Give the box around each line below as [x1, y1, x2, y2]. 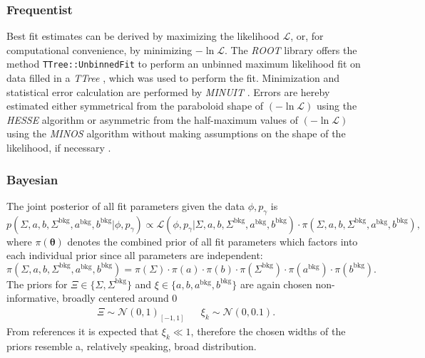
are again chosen [240, 276, 312, 291]
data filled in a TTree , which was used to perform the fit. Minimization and [6, 70, 340, 85]
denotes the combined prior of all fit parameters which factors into [67, 233, 358, 248]
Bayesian [6, 170, 58, 188]
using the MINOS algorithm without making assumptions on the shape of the [6, 126, 346, 141]
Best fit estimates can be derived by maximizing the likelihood [6, 28, 280, 43]
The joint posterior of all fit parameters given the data [6, 198, 245, 213]
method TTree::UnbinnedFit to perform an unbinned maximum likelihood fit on [6, 56, 361, 71]
